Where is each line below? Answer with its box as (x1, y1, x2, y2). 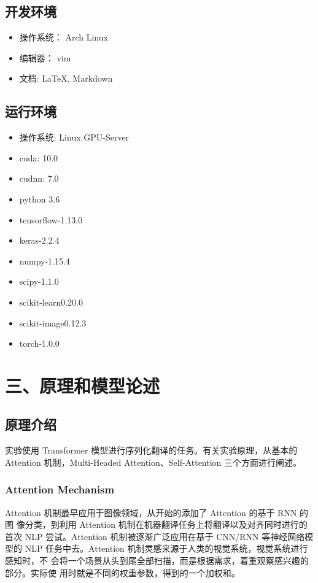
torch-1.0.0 (19, 337, 60, 350)
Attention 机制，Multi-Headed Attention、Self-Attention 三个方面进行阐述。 (5, 455, 302, 468)
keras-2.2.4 (19, 234, 60, 247)
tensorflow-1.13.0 (19, 213, 83, 226)
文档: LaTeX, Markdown (19, 72, 113, 85)
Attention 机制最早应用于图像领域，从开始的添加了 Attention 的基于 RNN (5, 506, 297, 519)
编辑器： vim (19, 51, 71, 64)
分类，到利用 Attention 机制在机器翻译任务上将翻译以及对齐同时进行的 (25, 518, 308, 531)
